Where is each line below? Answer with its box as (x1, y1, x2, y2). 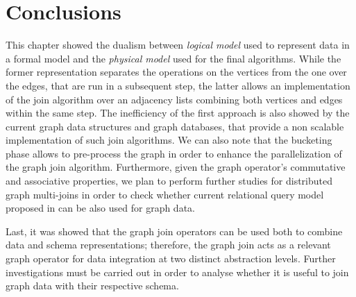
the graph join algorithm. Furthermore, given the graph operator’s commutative (6, 160, 346, 174)
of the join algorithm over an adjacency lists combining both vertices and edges (6, 92, 343, 106)
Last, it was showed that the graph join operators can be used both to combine (6, 223, 343, 238)
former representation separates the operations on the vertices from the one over (6, 65, 347, 79)
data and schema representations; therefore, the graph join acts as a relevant (6, 237, 331, 252)
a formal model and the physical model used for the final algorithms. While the (6, 51, 341, 65)
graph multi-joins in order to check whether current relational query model (6, 187, 324, 201)
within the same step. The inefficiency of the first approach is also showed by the (6, 105, 350, 120)
